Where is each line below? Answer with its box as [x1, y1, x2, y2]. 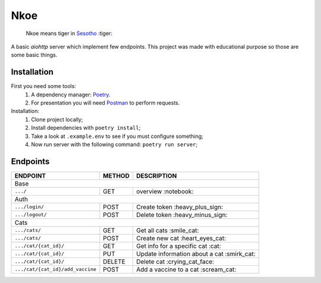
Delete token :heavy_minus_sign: [136, 210, 228, 219]
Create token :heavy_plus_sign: [136, 203, 224, 211]
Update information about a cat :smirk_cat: [136, 250, 256, 258]
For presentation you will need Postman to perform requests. [31, 99, 180, 106]
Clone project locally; [31, 116, 83, 123]
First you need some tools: [11, 83, 77, 90]
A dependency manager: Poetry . [31, 91, 111, 98]
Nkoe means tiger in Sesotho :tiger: [26, 30, 113, 37]
